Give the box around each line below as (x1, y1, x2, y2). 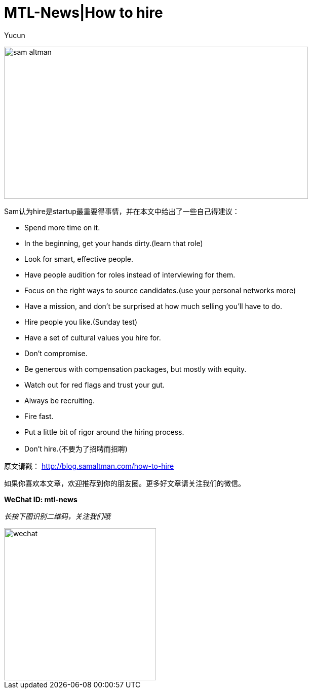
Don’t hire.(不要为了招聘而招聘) (24, 444, 128, 453)
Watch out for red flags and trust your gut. (24, 380, 165, 389)
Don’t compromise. (24, 349, 88, 358)
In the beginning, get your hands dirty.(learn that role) (24, 238, 203, 248)
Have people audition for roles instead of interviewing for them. (24, 270, 236, 279)
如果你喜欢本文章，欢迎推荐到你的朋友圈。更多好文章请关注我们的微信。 (4, 478, 245, 488)
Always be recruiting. (24, 396, 95, 405)
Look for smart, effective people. (24, 254, 133, 263)
